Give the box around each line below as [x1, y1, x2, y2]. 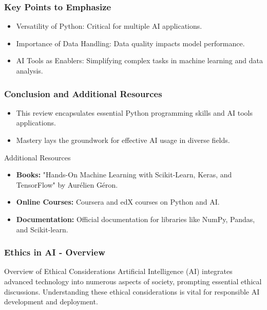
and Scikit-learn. [16, 224, 68, 234]
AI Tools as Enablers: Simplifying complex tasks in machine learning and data [16, 55, 263, 66]
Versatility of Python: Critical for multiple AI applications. [16, 21, 202, 31]
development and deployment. [4, 296, 98, 307]
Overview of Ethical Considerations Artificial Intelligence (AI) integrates [4, 266, 233, 277]
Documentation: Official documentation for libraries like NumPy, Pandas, [16, 213, 255, 224]
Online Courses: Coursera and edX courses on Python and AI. [16, 196, 220, 207]
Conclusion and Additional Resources [4, 87, 162, 100]
